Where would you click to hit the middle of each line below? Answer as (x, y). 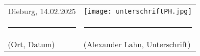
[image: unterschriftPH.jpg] (138, 11)
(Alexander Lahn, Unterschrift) (137, 44)
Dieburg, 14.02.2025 (42, 11)
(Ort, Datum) (31, 44)
